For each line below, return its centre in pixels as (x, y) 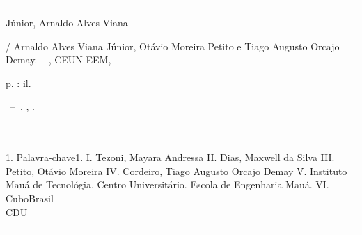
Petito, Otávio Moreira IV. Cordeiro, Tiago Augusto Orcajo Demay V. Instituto (176, 170)
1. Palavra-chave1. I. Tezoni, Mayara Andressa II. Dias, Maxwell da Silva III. (170, 157)
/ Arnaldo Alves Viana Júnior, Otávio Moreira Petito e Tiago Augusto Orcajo (173, 46)
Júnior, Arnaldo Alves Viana (67, 22)
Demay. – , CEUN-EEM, (58, 60)
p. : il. (18, 83)
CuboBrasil (30, 198)
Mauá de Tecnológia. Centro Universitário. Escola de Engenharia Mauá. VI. (167, 184)
